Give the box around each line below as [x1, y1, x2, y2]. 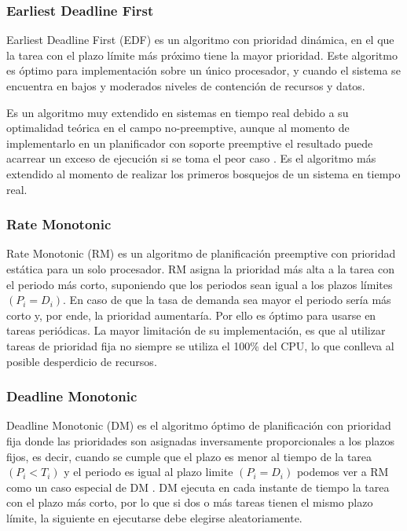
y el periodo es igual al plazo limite [64, 463, 233, 480]
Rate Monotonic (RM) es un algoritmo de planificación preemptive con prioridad [6, 245, 396, 262]
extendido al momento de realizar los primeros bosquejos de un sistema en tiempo [6, 165, 401, 181]
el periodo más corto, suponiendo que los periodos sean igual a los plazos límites [6, 276, 393, 292]
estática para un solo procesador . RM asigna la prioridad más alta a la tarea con [6, 260, 394, 276]
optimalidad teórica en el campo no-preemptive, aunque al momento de [6, 119, 350, 136]
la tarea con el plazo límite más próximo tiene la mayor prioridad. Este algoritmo [6, 46, 398, 63]
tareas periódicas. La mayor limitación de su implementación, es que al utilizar [6, 322, 386, 339]
